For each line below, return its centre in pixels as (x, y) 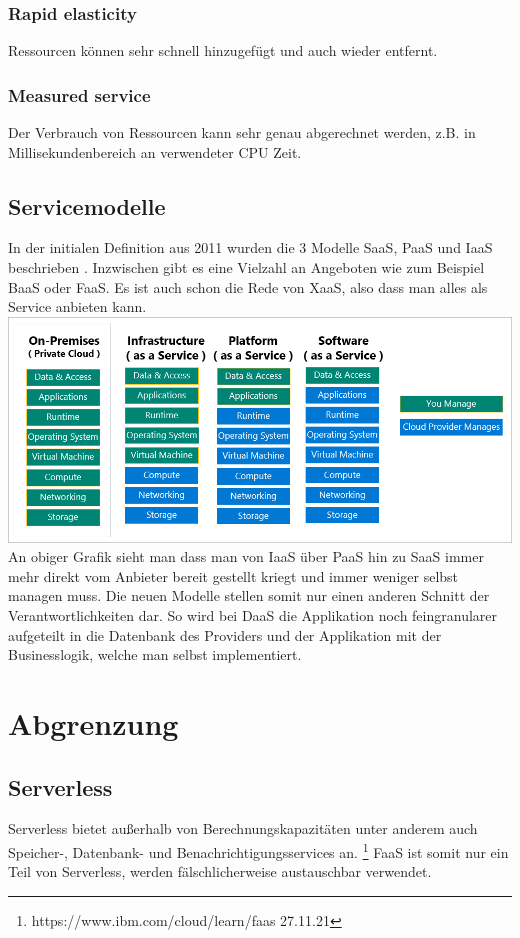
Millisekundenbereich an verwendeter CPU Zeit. (155, 151)
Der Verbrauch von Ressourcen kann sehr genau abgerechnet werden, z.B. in (242, 132)
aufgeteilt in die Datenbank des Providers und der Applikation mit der (225, 634)
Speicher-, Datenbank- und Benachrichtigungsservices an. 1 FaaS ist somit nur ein (258, 850)
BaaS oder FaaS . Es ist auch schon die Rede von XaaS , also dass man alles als (248, 286)
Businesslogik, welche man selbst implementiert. (155, 654)
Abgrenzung (93, 722)
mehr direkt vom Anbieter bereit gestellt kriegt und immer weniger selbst (233, 575)
